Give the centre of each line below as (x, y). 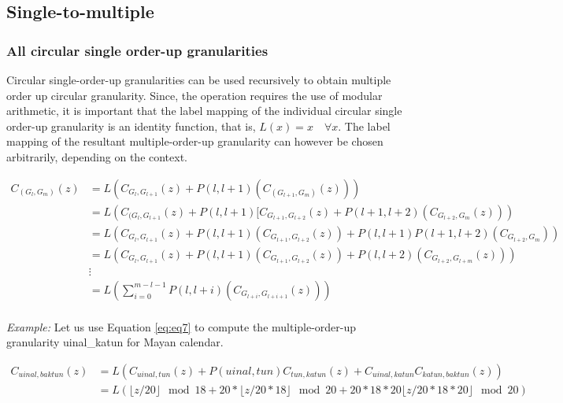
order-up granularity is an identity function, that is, (131, 126)
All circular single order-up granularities (137, 50)
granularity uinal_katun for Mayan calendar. (115, 342)
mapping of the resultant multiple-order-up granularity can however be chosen (195, 141)
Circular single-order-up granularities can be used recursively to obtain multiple (199, 79)
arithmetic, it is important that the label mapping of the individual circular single (204, 111)
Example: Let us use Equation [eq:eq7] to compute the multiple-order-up (181, 326)
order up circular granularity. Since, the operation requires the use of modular (194, 95)
